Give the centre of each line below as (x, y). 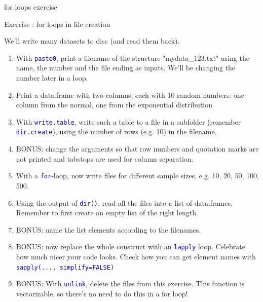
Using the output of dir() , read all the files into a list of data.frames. (124, 202)
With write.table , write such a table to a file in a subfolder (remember (128, 121)
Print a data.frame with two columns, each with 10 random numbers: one (130, 95)
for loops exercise (31, 7)
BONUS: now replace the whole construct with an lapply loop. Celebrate (130, 247)
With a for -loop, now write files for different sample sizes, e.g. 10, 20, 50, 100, (138, 176)
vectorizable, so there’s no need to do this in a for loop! (102, 293)
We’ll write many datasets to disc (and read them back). (92, 41)
